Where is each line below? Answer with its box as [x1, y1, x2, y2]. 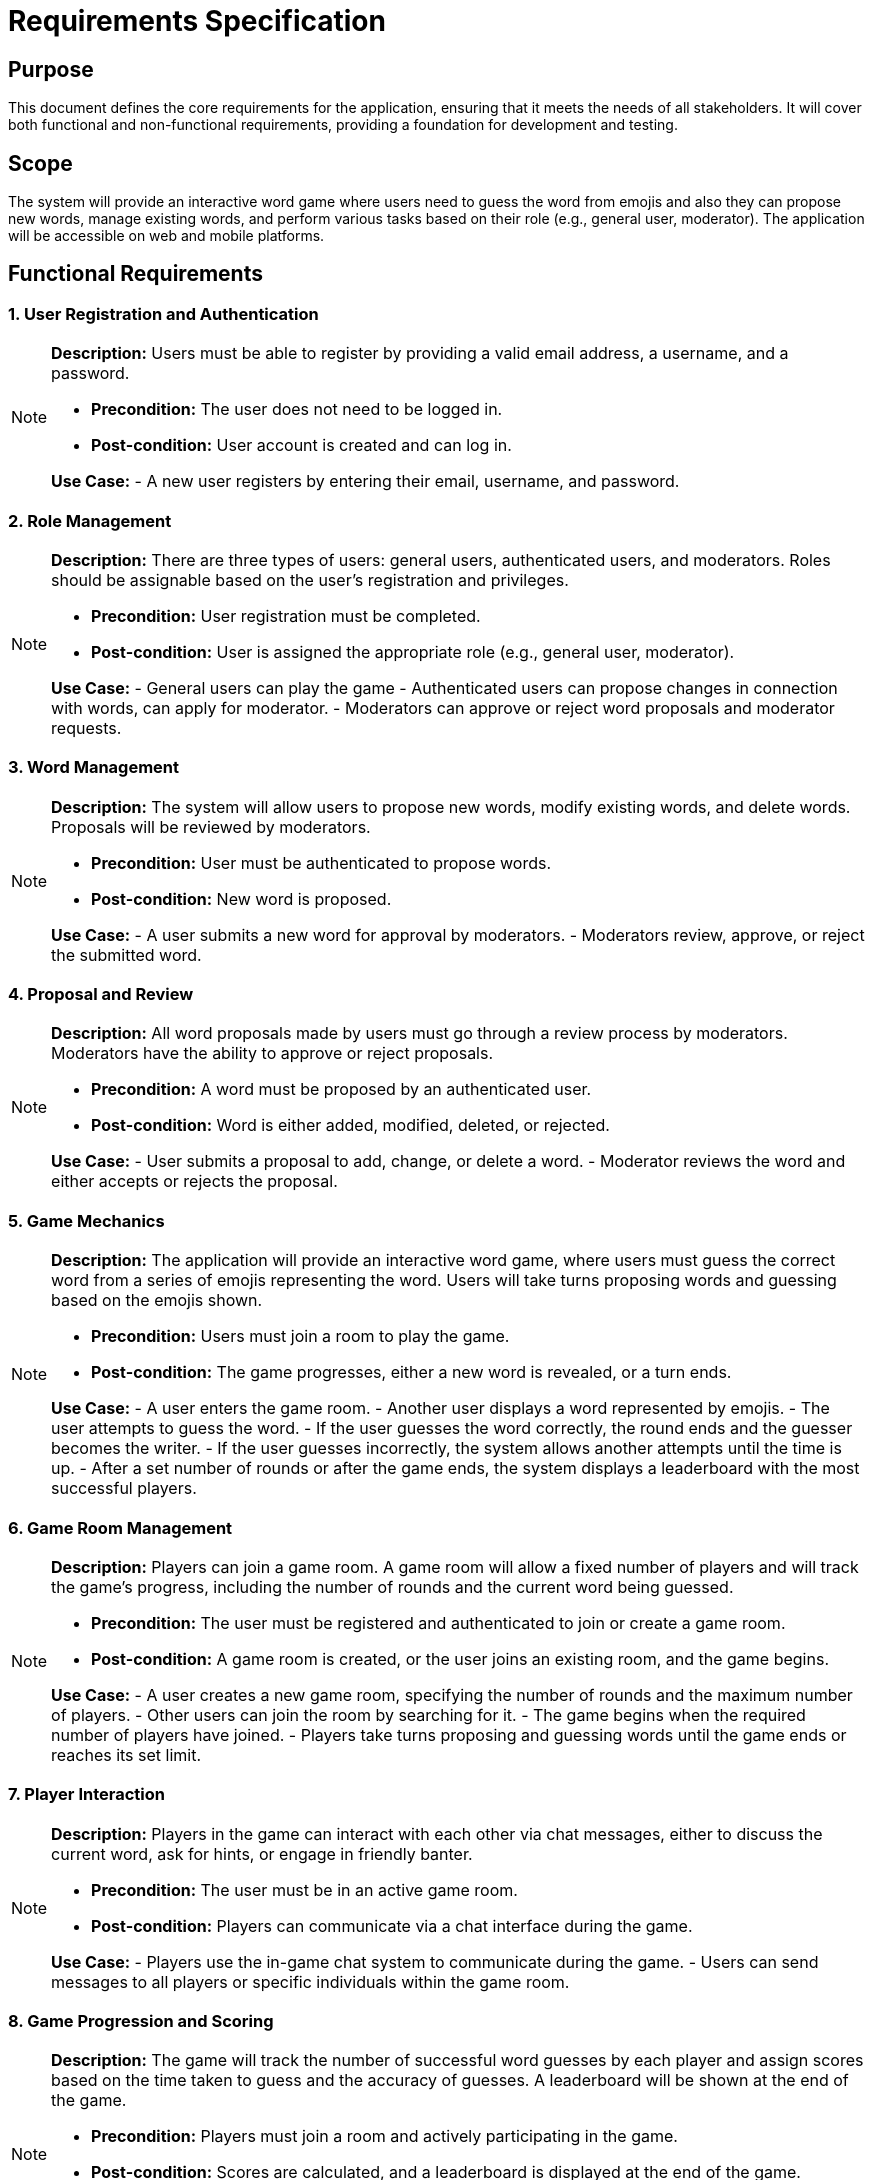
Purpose [8, 56, 94, 82]
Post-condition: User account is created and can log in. [91, 435, 512, 456]
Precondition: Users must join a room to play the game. [91, 1326, 510, 1347]
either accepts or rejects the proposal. [51, 1171, 338, 1192]
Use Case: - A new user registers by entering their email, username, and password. [51, 471, 680, 492]
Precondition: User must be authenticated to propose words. [91, 852, 552, 873]
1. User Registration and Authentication [8, 303, 319, 324]
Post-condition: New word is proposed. [91, 888, 392, 909]
